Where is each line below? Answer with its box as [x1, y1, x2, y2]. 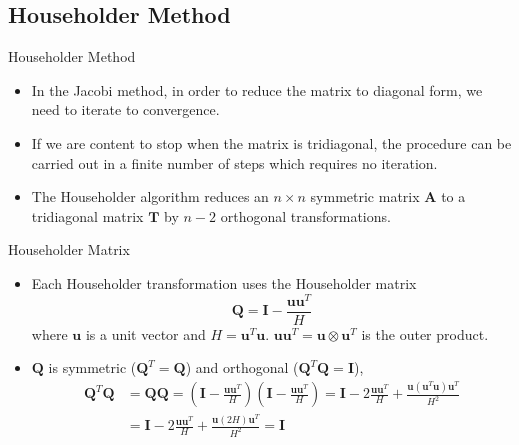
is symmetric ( [48, 357, 137, 378]
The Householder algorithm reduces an [31, 186, 269, 207]
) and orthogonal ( [185, 357, 299, 378]
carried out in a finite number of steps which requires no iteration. [31, 152, 438, 173]
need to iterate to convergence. [31, 99, 220, 120]
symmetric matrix [310, 186, 420, 207]
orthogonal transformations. [220, 205, 391, 226]
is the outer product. [361, 323, 489, 344]
